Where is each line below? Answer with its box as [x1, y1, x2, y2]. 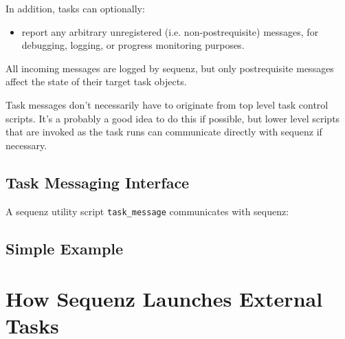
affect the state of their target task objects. [5, 74, 187, 89]
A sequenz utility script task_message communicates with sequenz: [5, 204, 289, 218]
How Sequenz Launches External [5, 285, 323, 313]
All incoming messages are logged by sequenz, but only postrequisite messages [5, 61, 334, 75]
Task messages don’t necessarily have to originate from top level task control [5, 97, 329, 111]
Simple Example [5, 237, 124, 259]
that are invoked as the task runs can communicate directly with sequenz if [5, 124, 322, 139]
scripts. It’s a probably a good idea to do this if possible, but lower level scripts [5, 111, 340, 125]
